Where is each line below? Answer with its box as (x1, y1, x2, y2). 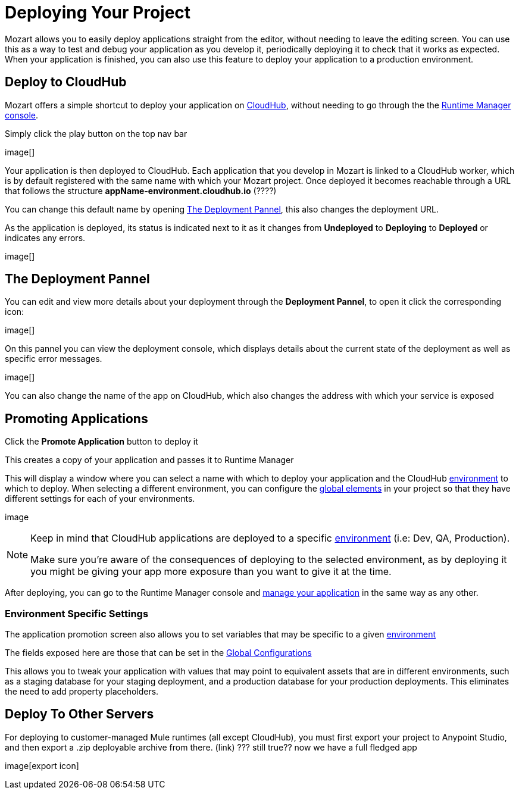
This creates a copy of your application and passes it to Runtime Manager (5, 455, 294, 465)
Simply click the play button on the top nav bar (5, 128, 187, 139)
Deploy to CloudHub (5, 74, 127, 90)
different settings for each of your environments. (5, 493, 195, 504)
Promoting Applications (5, 411, 148, 426)
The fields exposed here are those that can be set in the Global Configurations (5, 648, 312, 658)
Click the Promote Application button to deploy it (5, 436, 198, 447)
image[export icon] (5, 760, 79, 771)
